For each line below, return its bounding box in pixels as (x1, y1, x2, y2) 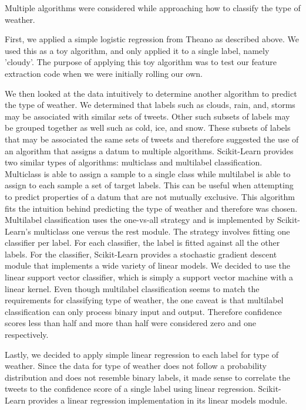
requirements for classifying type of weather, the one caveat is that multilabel (5, 294, 284, 306)
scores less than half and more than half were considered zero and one (5, 317, 256, 329)
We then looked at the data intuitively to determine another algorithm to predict (5, 87, 297, 99)
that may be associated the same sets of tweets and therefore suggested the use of (5, 133, 299, 145)
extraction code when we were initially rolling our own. (5, 67, 203, 79)
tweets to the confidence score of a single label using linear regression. (5, 382, 255, 395)
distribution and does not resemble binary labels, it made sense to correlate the (5, 371, 290, 383)
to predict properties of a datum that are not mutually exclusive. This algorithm (5, 190, 295, 202)
